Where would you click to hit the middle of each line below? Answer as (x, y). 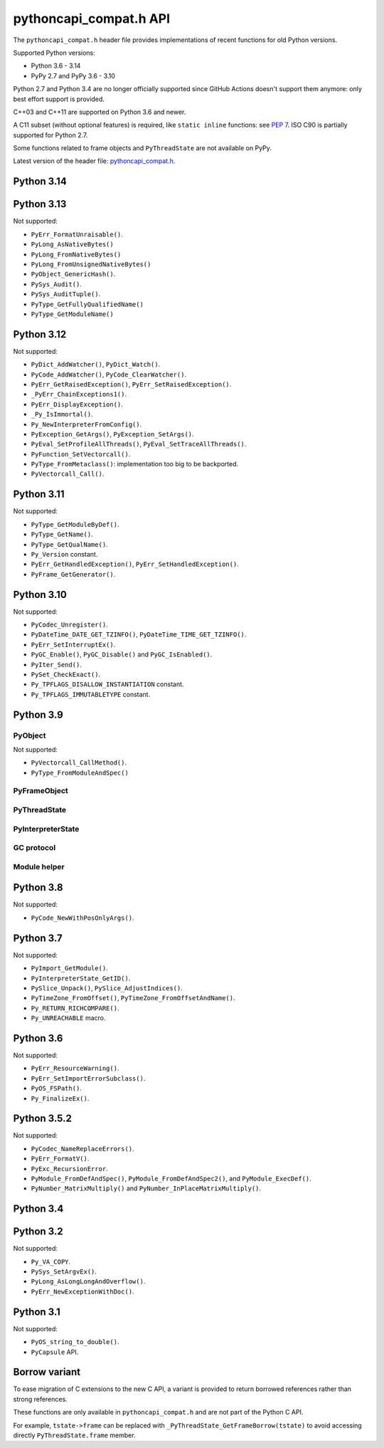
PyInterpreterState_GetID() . (81, 978)
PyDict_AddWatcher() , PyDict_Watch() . (96, 364)
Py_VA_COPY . (51, 1261)
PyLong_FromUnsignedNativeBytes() (91, 264)
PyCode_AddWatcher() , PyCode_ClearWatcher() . (109, 374)
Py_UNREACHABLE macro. (68, 1018)
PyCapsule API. (55, 1352)
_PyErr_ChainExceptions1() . (79, 394)
